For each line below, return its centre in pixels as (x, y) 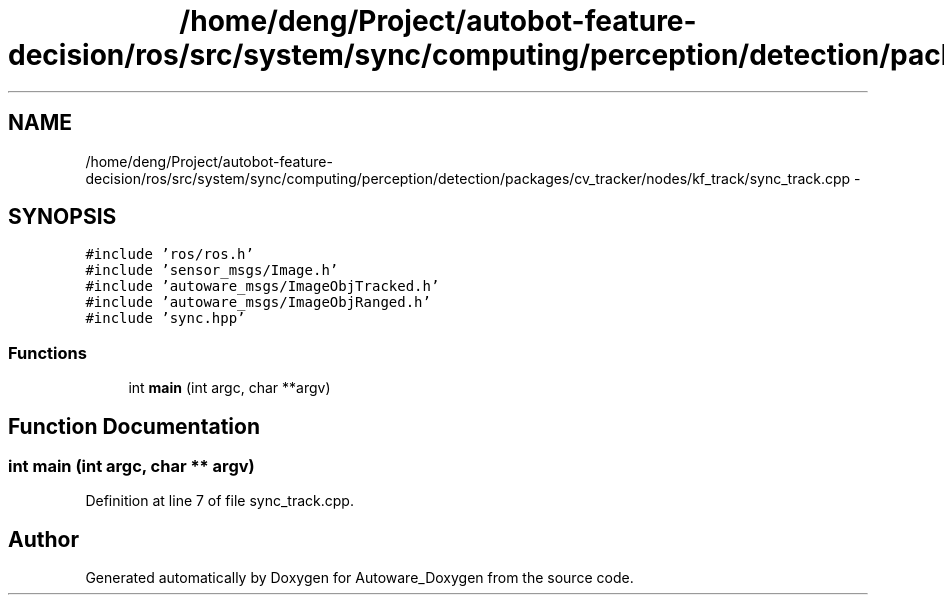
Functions (47, 352)
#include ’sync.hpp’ (165, 318)
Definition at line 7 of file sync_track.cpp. (219, 501)
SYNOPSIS (62, 217)
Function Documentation (134, 426)
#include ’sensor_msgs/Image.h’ (212, 270)
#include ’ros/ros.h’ (169, 254)
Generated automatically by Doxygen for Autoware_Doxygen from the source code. (359, 578)
